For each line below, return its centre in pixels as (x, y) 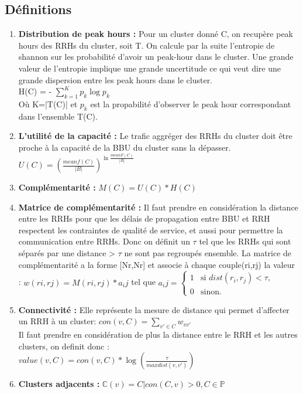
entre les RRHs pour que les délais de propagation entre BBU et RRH (144, 218)
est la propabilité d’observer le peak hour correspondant (191, 103)
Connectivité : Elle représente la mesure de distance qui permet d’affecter (154, 309)
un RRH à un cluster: (57, 321)
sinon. (211, 292)
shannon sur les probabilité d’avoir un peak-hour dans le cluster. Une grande (156, 57)
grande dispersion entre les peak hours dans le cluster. (116, 79)
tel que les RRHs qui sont (245, 241)
